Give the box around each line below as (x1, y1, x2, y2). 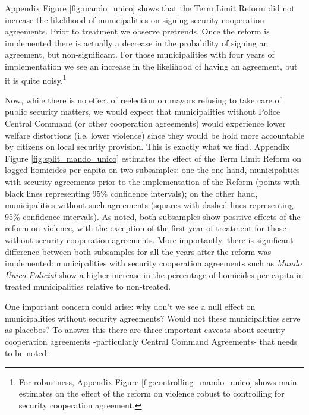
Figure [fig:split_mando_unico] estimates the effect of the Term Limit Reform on (5, 152, 302, 164)
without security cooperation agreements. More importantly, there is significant (5, 233, 294, 246)
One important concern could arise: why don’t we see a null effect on (5, 300, 256, 312)
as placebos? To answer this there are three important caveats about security (5, 323, 285, 336)
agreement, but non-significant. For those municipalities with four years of (5, 48, 275, 61)
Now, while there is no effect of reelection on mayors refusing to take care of (5, 93, 282, 106)
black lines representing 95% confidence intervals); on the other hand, (5, 187, 258, 199)
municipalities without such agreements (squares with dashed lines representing (5, 199, 294, 211)
